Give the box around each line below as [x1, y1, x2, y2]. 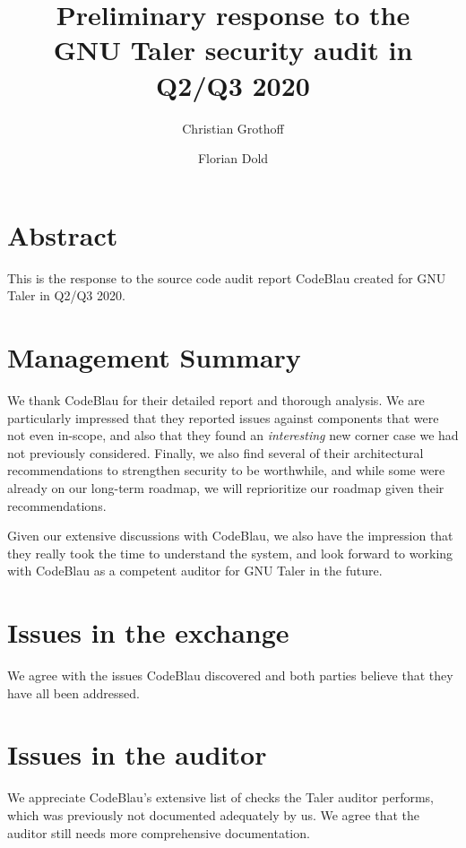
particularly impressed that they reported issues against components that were [7, 408, 439, 427]
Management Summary [7, 339, 301, 375]
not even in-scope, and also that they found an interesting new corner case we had [7, 426, 459, 445]
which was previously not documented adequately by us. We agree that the [7, 805, 419, 824]
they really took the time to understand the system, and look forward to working [7, 543, 453, 562]
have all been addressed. [7, 683, 140, 702]
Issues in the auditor [7, 736, 267, 773]
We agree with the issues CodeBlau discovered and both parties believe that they [7, 666, 453, 684]
